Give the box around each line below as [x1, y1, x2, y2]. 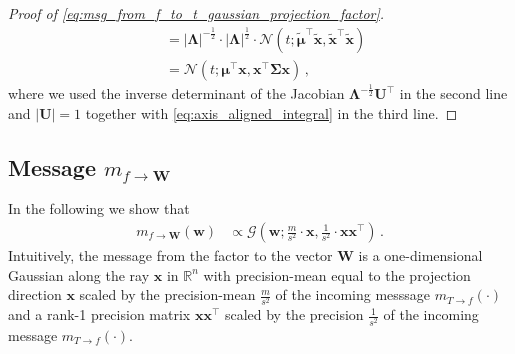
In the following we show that [8, 198, 190, 219]
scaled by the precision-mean [79, 284, 256, 305]
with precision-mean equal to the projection [203, 264, 471, 285]
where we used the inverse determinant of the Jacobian [8, 83, 345, 104]
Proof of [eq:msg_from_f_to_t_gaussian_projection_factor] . [8, 3, 385, 23]
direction [8, 284, 62, 305]
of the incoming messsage [275, 284, 431, 305]
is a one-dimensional [358, 245, 483, 266]
